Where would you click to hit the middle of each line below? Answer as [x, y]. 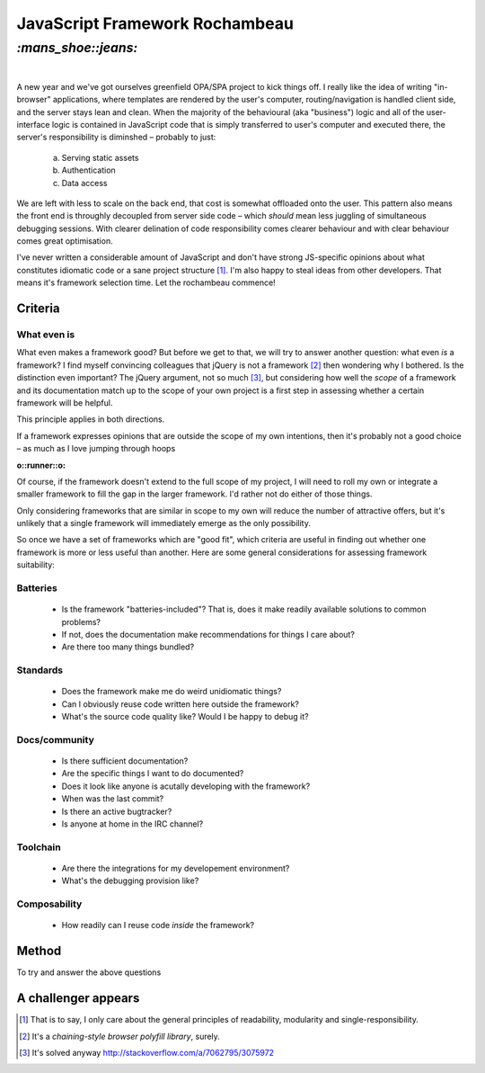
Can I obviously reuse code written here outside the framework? [181, 704]
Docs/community [55, 739]
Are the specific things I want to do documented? [153, 773]
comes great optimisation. [65, 241]
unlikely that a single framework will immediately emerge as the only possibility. [164, 523]
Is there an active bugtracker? [117, 811]
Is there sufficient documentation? [125, 761]
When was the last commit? [113, 799]
